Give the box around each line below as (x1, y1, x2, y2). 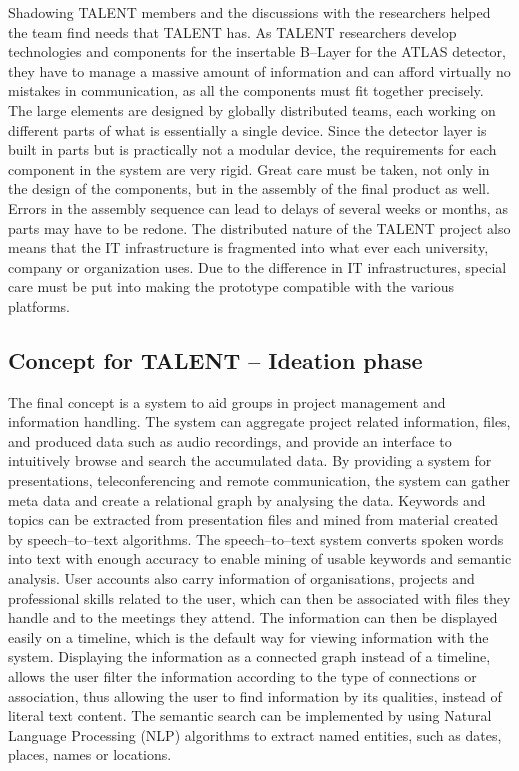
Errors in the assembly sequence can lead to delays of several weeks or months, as (8, 197, 508, 218)
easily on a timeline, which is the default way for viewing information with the (8, 626, 489, 647)
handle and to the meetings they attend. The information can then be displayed (8, 607, 498, 628)
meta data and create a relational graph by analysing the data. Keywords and (8, 489, 486, 510)
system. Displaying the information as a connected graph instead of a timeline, (8, 646, 491, 667)
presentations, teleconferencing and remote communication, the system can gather (8, 470, 511, 491)
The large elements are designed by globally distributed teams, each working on (8, 99, 496, 120)
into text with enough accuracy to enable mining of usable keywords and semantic (8, 548, 512, 569)
